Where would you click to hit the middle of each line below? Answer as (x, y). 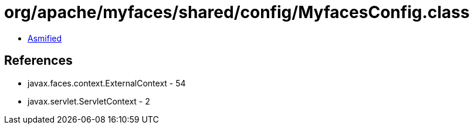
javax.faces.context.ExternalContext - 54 (107, 83)
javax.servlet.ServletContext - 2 (89, 101)
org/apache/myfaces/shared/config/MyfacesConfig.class (237, 12)
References (38, 61)
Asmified (45, 38)
